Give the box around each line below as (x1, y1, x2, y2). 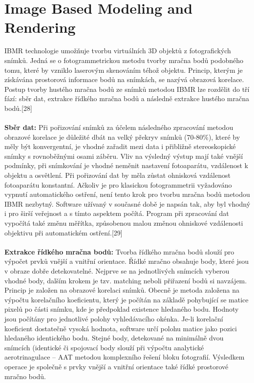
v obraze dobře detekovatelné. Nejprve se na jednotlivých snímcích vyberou (4, 265, 230, 276)
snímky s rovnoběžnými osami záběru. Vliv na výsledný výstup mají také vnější (4, 150, 243, 161)
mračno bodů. (4, 371, 46, 381)
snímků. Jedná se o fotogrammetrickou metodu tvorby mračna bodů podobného (4, 55, 243, 65)
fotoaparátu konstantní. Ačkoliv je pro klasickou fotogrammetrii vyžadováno (4, 179, 232, 190)
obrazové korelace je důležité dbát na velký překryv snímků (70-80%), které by (4, 131, 240, 142)
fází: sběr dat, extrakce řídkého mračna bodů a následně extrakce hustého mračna (4, 93, 249, 104)
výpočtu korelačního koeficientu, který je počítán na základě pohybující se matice (4, 294, 249, 304)
